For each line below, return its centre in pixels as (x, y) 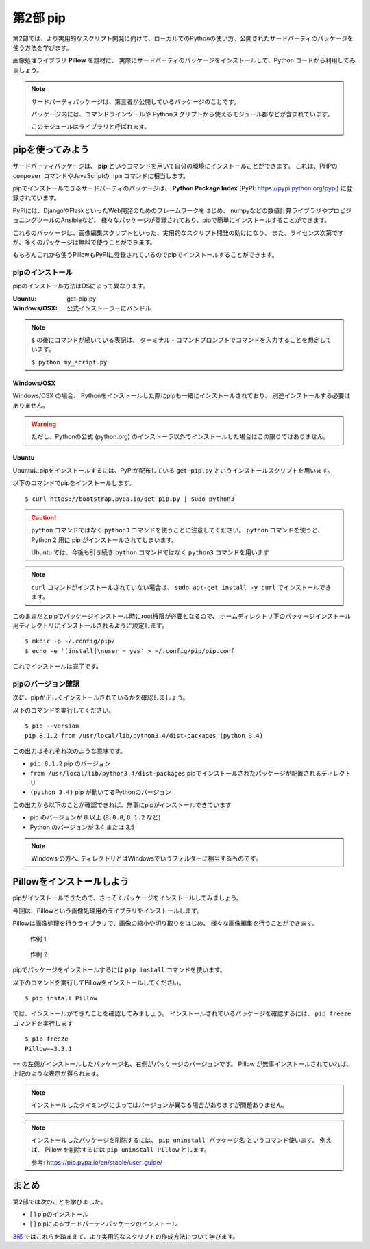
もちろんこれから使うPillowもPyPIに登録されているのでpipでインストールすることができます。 (145, 255)
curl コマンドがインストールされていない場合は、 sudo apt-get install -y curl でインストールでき (181, 587)
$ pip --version (52, 726)
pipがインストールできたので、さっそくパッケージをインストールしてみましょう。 (127, 898)
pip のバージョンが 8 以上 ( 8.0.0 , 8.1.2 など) (95, 817)
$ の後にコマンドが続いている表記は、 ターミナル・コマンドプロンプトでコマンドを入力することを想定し (178, 340)
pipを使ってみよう (51, 150)
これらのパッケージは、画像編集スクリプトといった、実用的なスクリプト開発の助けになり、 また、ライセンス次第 (172, 232)
